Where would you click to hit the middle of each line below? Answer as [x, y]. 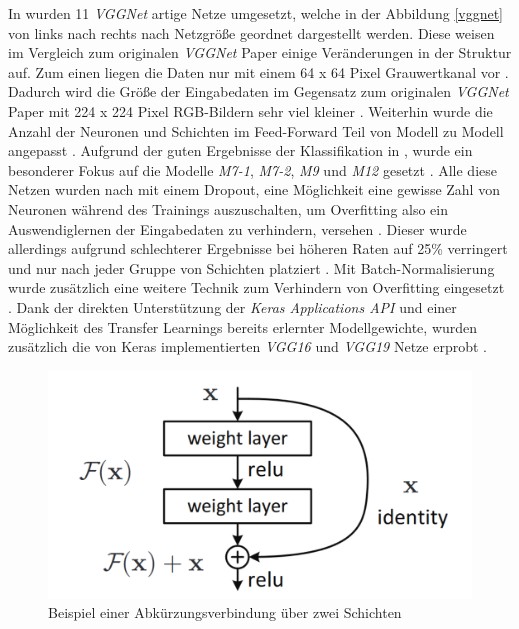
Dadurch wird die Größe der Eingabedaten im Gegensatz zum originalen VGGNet [258, 91]
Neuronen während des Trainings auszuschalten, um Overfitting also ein [228, 208]
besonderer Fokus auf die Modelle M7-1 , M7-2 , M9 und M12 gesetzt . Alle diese [252, 169]
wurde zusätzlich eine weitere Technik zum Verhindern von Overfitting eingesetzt [256, 287]
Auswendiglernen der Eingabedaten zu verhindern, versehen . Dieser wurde [237, 228]
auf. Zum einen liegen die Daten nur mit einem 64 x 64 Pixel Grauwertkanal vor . [258, 71]
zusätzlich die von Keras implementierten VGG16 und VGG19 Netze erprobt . [247, 346]
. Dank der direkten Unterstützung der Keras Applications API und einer [232, 306]
